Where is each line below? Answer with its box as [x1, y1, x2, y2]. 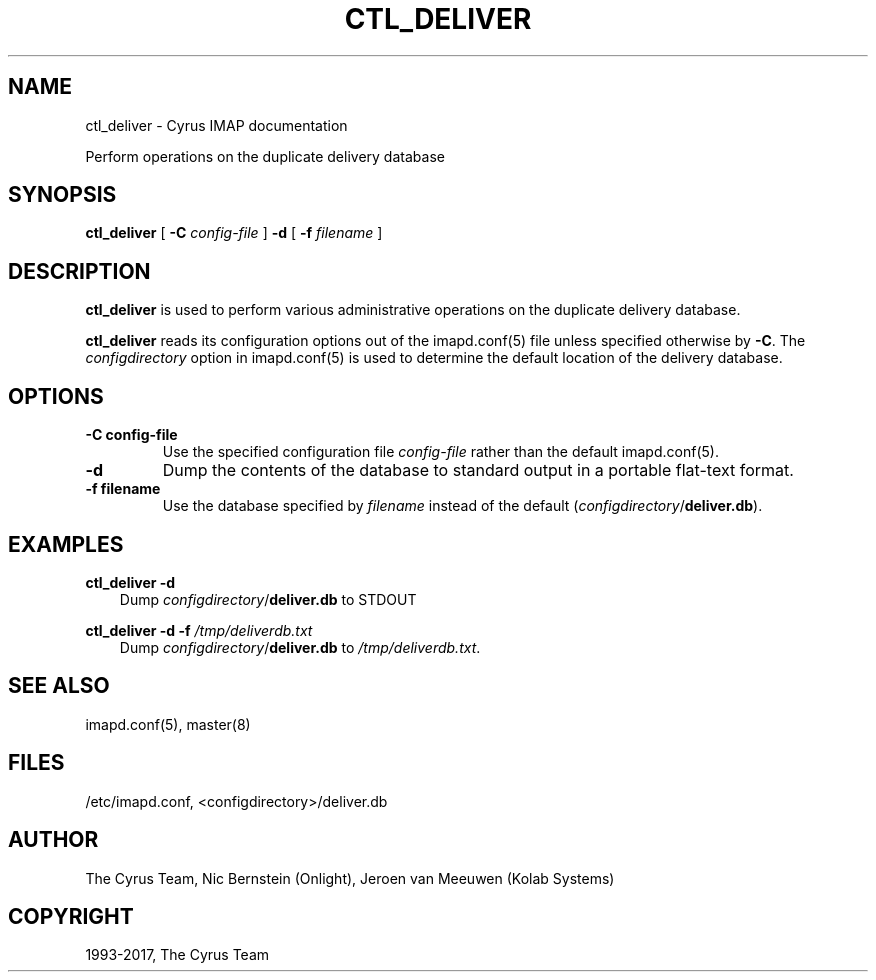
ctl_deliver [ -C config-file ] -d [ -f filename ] [85, 224, 383, 242]
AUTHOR [8, 827, 99, 853]
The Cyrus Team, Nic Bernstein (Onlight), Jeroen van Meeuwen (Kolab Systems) [85, 869, 615, 887]
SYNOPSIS [8, 182, 117, 208]
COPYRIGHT [8, 903, 134, 929]
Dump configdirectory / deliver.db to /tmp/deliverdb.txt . [119, 638, 481, 656]
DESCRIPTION [8, 258, 151, 284]
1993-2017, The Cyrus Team [85, 946, 270, 964]
